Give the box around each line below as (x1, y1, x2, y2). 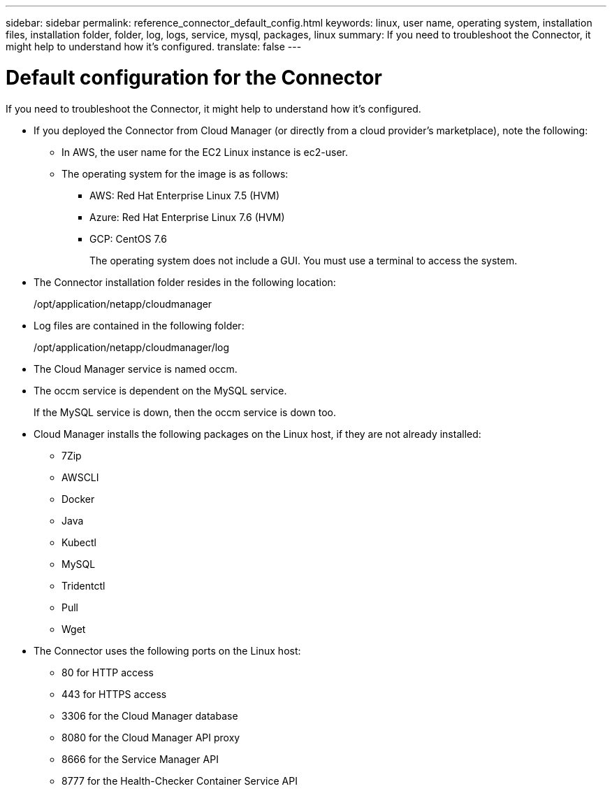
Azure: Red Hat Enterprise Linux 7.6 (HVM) (89, 211, 285, 223)
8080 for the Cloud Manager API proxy (61, 731, 240, 743)
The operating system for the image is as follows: (61, 167, 289, 180)
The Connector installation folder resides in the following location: (34, 276, 336, 288)
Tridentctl (61, 579, 105, 592)
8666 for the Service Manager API (61, 753, 219, 765)
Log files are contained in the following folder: (34, 319, 245, 332)
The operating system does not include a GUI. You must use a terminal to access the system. (89, 254, 518, 266)
